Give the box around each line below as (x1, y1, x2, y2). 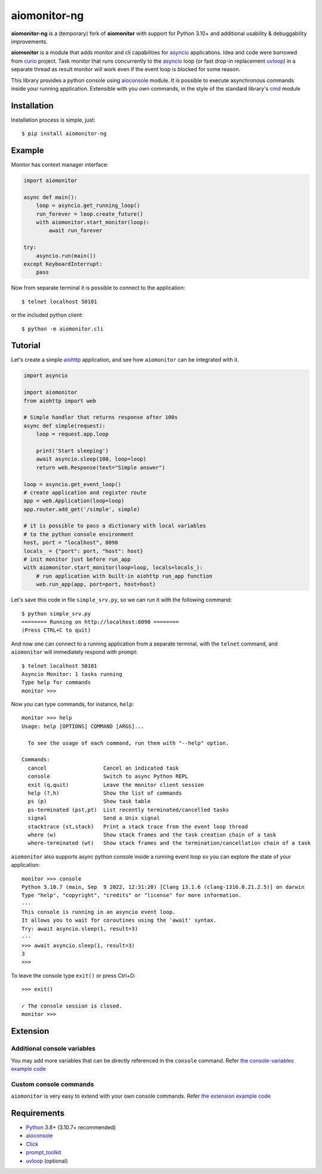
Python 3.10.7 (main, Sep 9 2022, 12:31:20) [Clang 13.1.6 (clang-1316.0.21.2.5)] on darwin (21, 883, 305, 890)
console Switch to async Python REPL (27, 773, 188, 780)
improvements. (11, 38, 48, 45)
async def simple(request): (23, 422, 106, 429)
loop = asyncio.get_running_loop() (36, 202, 140, 209)
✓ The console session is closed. (21, 1002, 122, 1009)
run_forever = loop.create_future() (36, 211, 143, 217)
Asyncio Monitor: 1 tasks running (21, 671, 122, 677)
